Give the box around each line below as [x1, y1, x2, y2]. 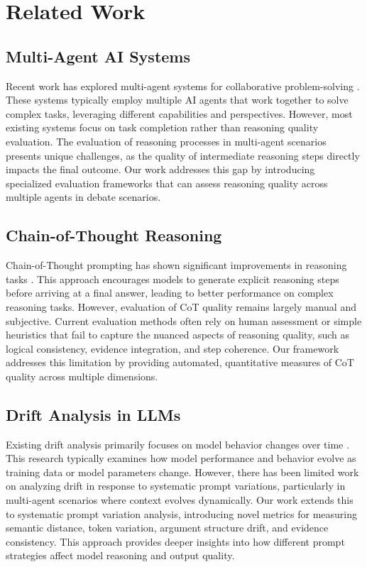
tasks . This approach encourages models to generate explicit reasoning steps [6, 271, 339, 286]
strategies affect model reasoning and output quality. [6, 548, 235, 563]
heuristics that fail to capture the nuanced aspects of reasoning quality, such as [6, 327, 350, 342]
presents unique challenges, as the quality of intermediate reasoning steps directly [6, 148, 360, 163]
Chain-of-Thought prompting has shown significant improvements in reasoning [6, 258, 347, 273]
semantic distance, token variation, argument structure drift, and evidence [6, 520, 329, 535]
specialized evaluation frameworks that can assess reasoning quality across [6, 175, 328, 190]
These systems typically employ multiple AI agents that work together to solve [6, 92, 349, 107]
